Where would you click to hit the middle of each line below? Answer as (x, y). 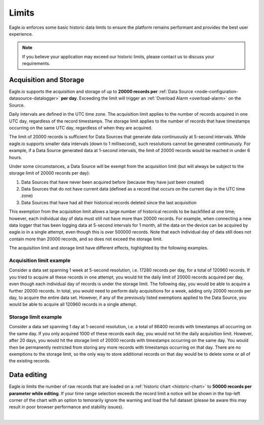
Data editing (28, 375)
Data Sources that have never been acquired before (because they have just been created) (113, 182)
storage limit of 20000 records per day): (50, 173)
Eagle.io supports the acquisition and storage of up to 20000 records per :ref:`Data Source (101, 92)
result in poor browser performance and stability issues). (66, 407)
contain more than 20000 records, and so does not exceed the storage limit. (86, 239)
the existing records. (30, 361)
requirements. (36, 64)
